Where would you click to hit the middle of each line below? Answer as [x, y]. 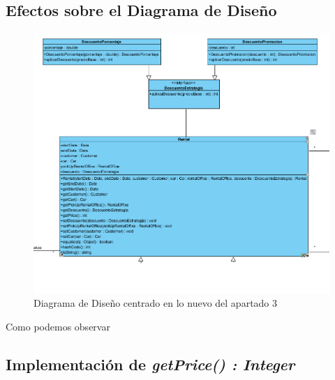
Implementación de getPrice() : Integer [150, 364]
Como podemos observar [58, 326]
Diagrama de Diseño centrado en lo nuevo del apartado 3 [156, 303]
